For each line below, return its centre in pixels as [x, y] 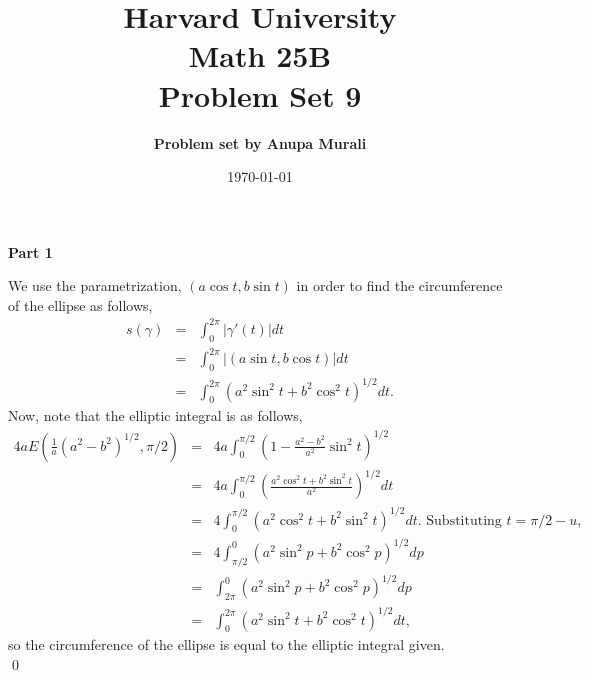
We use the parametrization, [95, 285]
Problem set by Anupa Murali [260, 142]
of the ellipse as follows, [80, 304]
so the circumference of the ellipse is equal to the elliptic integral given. [226, 644]
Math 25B [260, 55]
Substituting [464, 520]
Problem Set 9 [260, 94]
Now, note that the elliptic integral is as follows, [155, 415]
